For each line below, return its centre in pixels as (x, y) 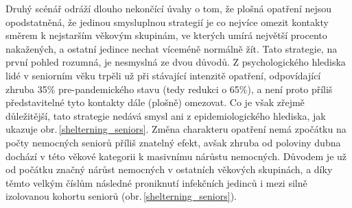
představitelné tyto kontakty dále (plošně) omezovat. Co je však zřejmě (155, 102)
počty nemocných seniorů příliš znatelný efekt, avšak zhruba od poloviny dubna (173, 142)
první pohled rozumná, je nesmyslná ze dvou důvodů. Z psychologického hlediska (176, 62)
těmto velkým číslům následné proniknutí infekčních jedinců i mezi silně (156, 182)
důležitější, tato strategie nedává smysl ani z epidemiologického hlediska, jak (166, 115)
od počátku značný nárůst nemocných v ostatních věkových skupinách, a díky (169, 169)
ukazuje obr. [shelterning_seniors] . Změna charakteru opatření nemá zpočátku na (176, 129)
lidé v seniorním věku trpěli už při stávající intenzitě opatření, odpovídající (163, 75)
